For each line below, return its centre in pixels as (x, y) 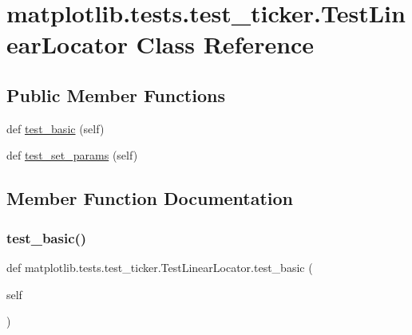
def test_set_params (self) (72, 155)
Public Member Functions (116, 95)
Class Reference (225, 44)
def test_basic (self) (55, 128)
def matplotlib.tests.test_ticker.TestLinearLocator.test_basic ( (160, 267)
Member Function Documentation (150, 198)
